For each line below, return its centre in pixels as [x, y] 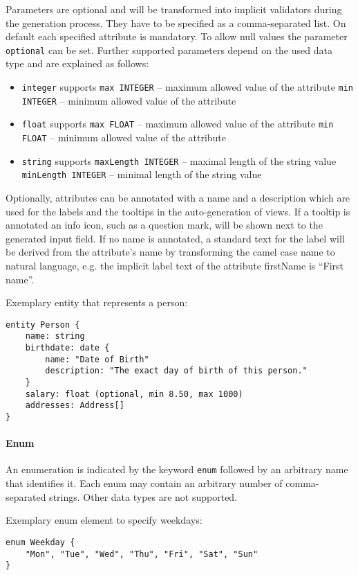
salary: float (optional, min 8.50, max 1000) [134, 394]
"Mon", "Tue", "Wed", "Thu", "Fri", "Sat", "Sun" [142, 554]
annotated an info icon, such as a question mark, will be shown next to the [164, 225]
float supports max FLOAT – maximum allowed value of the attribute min [178, 124]
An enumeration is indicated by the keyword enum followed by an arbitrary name [177, 469]
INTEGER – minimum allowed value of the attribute [129, 100]
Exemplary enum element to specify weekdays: [104, 520]
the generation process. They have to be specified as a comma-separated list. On [176, 23]
